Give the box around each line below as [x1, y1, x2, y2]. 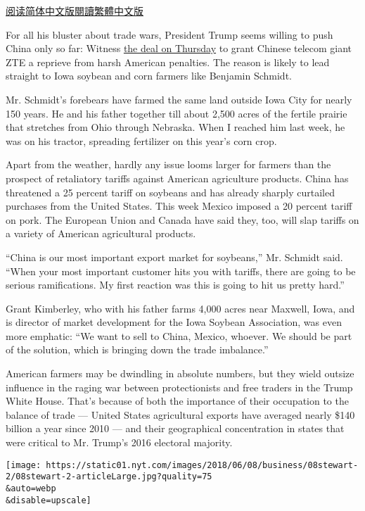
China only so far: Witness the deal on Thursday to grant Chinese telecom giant [6, 41, 352, 56]
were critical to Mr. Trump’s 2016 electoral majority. [6, 435, 233, 450]
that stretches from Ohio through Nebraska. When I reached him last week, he [6, 120, 345, 134]
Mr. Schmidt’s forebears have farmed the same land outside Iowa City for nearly [6, 92, 352, 106]
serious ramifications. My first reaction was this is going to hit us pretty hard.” [6, 277, 345, 292]
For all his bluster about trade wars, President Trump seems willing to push [6, 27, 333, 42]
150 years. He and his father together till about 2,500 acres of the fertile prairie [6, 106, 347, 120]
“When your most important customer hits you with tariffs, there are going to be [6, 263, 356, 278]
